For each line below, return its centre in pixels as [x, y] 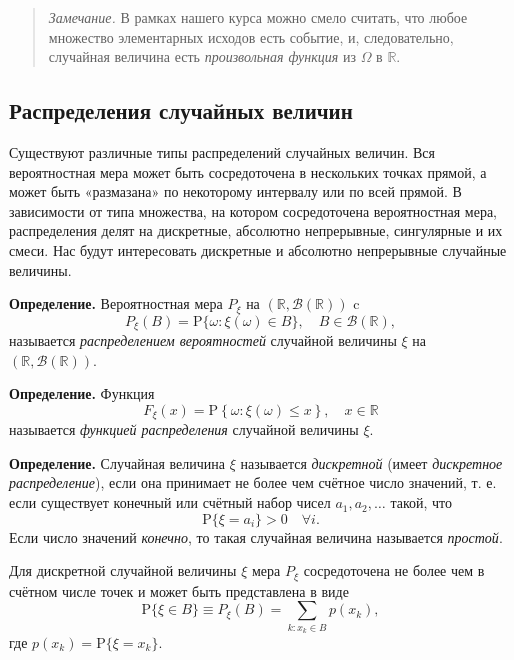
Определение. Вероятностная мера [116, 303]
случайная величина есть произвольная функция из [202, 56]
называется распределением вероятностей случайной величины [203, 340]
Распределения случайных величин [181, 110]
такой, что [421, 502]
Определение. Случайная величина [117, 462]
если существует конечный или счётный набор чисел [170, 502]
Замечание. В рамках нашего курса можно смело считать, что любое [258, 17]
